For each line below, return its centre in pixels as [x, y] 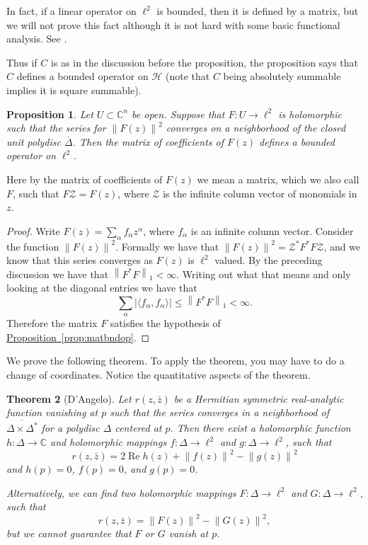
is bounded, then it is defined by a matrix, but [258, 11]
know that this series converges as [80, 260]
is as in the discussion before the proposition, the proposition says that [205, 62]
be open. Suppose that [178, 114]
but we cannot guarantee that [69, 533]
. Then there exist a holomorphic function [260, 428]
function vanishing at [52, 412]
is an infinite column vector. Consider [272, 230]
